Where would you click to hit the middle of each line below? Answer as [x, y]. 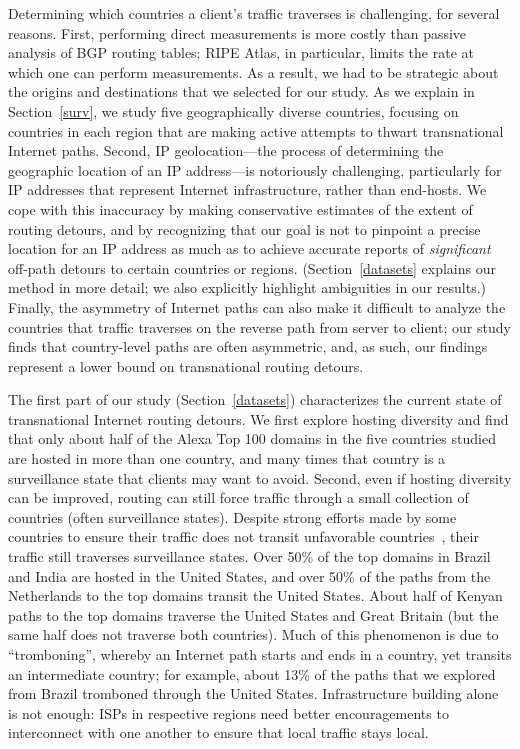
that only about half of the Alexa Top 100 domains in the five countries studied [252, 438]
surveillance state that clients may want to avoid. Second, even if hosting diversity [260, 477]
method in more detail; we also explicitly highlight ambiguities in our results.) [247, 287]
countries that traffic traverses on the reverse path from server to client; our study [259, 326]
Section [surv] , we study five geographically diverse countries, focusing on [233, 110]
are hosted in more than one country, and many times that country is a [227, 458]
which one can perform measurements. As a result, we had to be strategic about [253, 71]
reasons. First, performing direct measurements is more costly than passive [237, 32]
